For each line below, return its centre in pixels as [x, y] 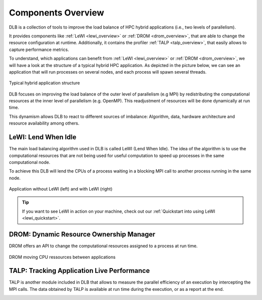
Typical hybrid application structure [44, 83]
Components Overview [57, 13]
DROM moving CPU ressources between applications [62, 257]
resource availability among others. [44, 123]
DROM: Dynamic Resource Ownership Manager [82, 234]
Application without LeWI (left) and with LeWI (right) [61, 189]
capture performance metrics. [39, 49]
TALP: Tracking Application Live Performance [79, 271]
